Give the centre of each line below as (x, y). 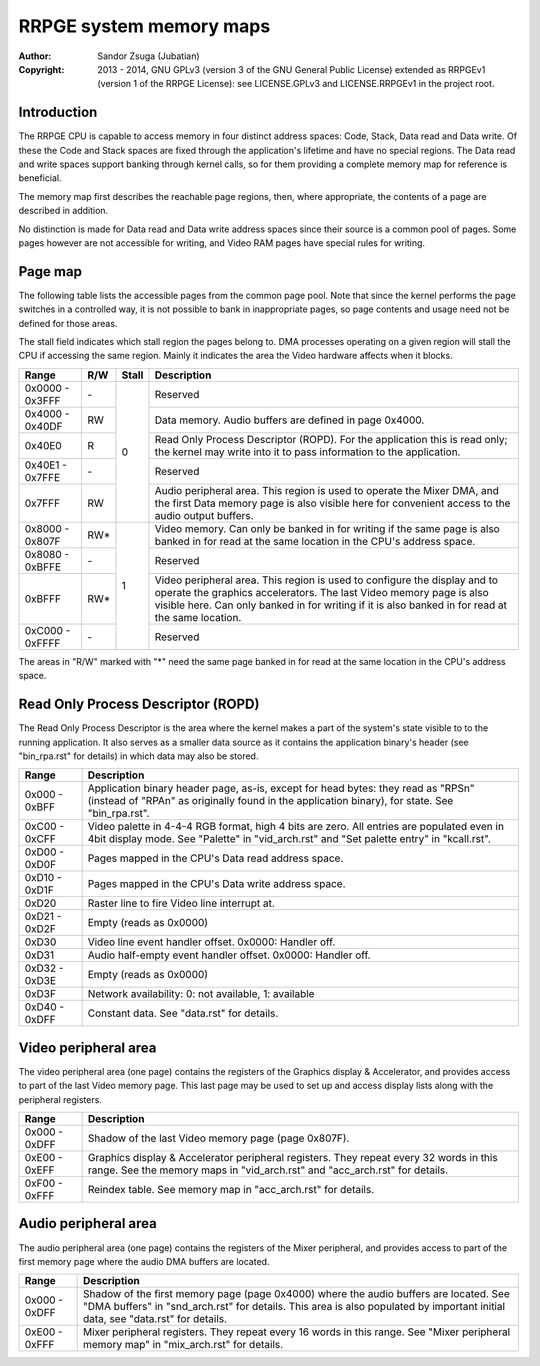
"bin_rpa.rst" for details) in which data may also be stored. (138, 756)
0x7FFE (42, 477)
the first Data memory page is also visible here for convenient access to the (332, 503)
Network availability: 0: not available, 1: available (201, 994)
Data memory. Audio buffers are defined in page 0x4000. (289, 420)
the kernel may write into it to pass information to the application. (307, 452)
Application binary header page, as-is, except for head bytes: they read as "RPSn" (281, 788)
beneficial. (40, 178)
